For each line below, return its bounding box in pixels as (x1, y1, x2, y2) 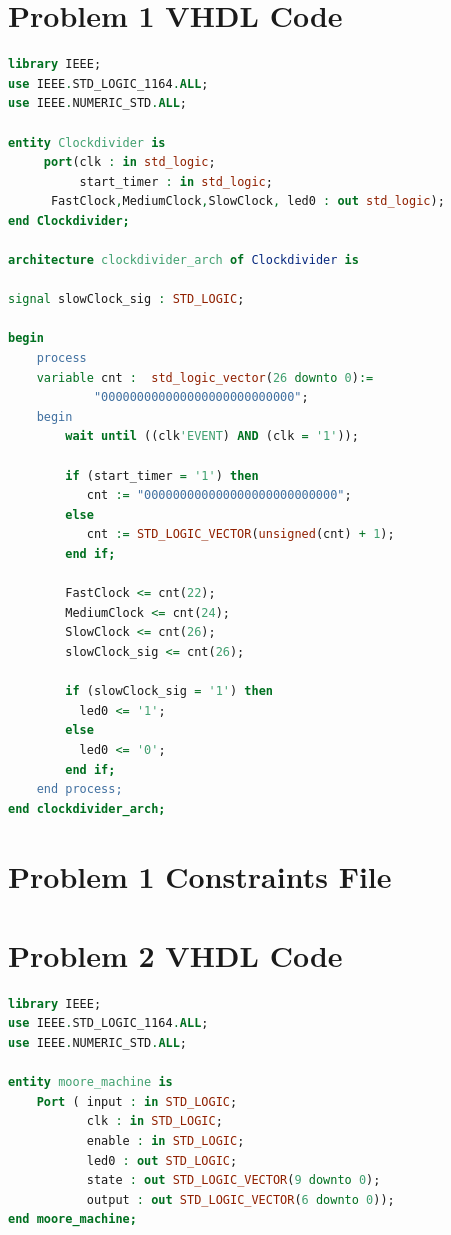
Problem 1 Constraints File (8, 856, 392, 897)
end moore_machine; (8, 1212, 137, 1227)
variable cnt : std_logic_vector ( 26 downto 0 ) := (36, 370, 374, 385)
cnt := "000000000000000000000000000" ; (86, 488, 352, 503)
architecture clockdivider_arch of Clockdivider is (8, 253, 359, 268)
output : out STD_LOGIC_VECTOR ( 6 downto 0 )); (86, 1192, 395, 1207)
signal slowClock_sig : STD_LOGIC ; (8, 292, 245, 307)
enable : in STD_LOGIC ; (86, 1133, 245, 1148)
